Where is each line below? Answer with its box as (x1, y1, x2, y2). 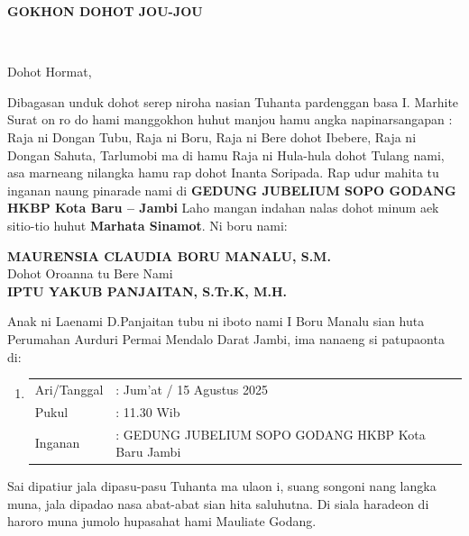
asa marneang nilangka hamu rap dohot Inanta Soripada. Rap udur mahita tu (7, 163, 439, 182)
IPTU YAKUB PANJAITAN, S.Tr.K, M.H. (7, 281, 287, 300)
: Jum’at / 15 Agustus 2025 (115, 379, 269, 398)
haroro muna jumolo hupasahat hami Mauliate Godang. (7, 512, 317, 531)
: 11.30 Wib (115, 402, 180, 421)
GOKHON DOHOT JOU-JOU (7, 2, 203, 20)
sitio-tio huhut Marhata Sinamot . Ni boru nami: (7, 215, 288, 234)
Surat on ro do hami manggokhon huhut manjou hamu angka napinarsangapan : (7, 110, 453, 129)
